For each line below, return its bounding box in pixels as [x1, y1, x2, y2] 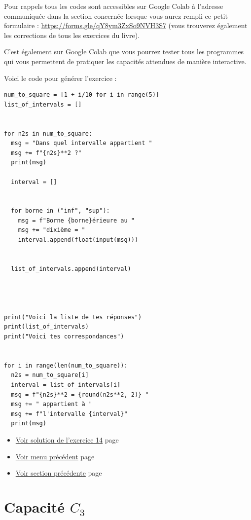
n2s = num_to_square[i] [11, 371, 89, 379]
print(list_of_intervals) [4, 323, 89, 331]
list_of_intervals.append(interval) [11, 265, 131, 272]
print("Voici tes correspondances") [4, 333, 124, 340]
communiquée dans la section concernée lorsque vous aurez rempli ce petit [4, 10, 228, 21]
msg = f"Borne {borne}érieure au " [18, 217, 135, 224]
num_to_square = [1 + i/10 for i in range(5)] [4, 91, 159, 99]
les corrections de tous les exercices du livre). [4, 30, 140, 40]
